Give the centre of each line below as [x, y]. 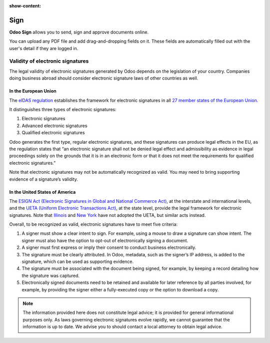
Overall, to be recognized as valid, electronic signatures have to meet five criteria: [93, 224]
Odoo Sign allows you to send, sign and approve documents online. [79, 32]
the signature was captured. [51, 275]
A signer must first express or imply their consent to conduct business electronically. [109, 247]
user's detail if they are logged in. [44, 48]
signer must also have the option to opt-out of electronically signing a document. [105, 240]
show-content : [25, 6]
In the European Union [33, 91]
